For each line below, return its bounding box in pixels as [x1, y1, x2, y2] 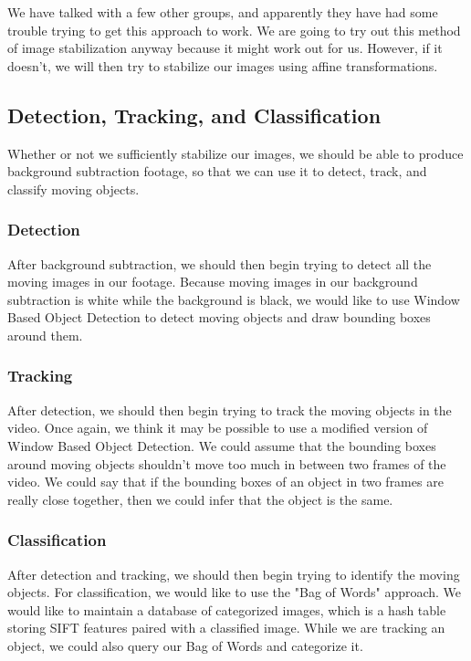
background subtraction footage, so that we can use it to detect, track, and [7, 162, 427, 181]
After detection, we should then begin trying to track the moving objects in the [7, 400, 452, 419]
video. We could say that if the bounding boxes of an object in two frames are [7, 472, 444, 491]
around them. [7, 325, 83, 344]
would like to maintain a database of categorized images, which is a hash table [7, 600, 446, 619]
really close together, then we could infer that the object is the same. [7, 489, 393, 509]
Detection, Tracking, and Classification [7, 100, 382, 129]
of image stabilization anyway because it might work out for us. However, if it [7, 38, 443, 58]
